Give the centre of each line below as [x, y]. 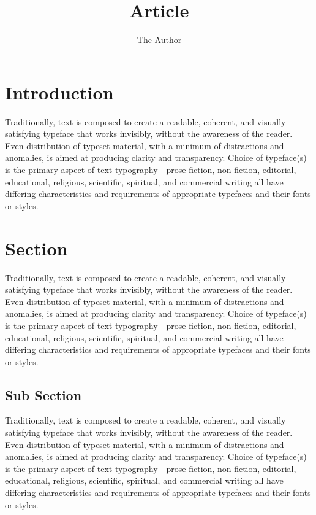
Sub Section [43, 394]
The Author [159, 40]
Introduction [59, 92]
